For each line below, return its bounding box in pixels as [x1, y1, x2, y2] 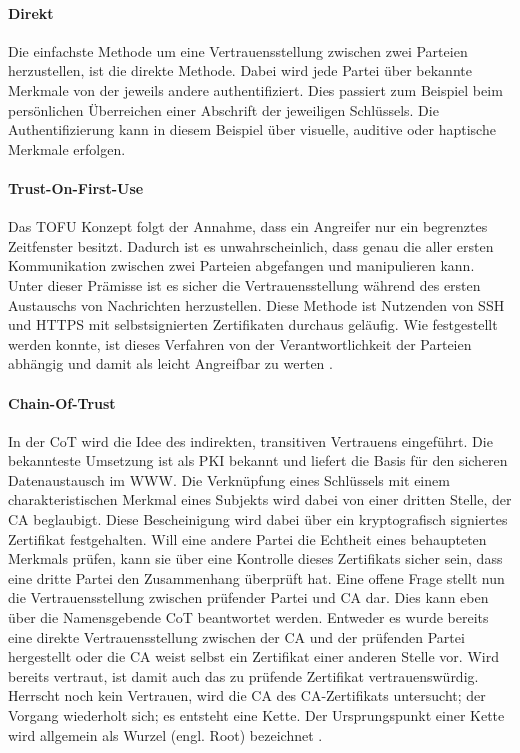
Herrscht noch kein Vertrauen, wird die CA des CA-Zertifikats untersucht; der [8, 685, 486, 706]
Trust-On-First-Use [8, 177, 144, 198]
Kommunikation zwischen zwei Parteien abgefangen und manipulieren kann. [8, 255, 475, 276]
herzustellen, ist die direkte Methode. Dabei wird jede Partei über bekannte [8, 60, 472, 81]
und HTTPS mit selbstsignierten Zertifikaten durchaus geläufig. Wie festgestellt [8, 314, 498, 335]
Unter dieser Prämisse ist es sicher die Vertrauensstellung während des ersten [8, 274, 481, 295]
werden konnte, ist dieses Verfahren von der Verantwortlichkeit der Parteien [8, 333, 472, 354]
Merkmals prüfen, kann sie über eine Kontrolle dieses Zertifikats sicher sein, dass [8, 548, 503, 569]
